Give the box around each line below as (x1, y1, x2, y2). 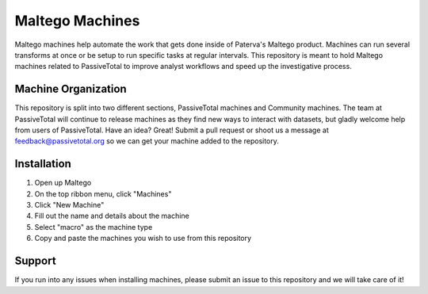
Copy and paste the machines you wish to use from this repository (34, 234, 252, 243)
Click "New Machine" (34, 200, 105, 210)
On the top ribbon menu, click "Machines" (34, 189, 172, 198)
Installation (14, 157, 71, 170)
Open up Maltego (34, 178, 92, 188)
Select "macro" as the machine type (34, 222, 153, 231)
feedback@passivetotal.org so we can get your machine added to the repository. (14, 136, 279, 146)
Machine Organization (14, 82, 127, 96)
